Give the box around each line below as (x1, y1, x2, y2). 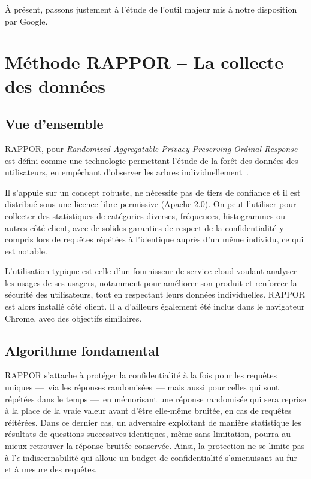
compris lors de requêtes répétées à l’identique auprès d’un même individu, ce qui (5, 233, 304, 245)
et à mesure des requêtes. (5, 463, 97, 475)
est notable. (5, 244, 47, 257)
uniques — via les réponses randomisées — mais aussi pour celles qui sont (5, 381, 279, 393)
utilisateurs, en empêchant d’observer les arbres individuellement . (5, 166, 249, 178)
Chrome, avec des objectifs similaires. (5, 311, 142, 324)
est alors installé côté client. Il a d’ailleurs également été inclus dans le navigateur (5, 300, 305, 313)
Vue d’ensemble (5, 114, 104, 133)
